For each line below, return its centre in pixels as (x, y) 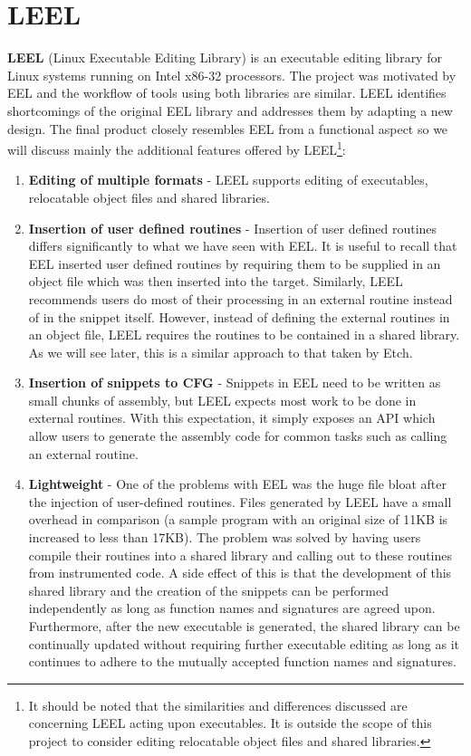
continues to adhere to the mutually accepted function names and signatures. (242, 661)
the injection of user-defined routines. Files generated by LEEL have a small (240, 501)
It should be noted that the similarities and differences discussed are (218, 705)
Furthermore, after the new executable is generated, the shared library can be (244, 626)
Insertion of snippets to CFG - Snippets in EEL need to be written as (235, 383)
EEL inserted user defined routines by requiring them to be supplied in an (235, 263)
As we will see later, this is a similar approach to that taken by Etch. (221, 352)
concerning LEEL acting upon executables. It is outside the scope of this (230, 723)
